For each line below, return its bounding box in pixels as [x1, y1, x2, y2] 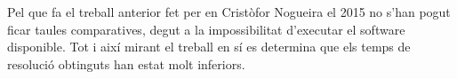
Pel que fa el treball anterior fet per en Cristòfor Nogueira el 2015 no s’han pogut [7, 3, 451, 20]
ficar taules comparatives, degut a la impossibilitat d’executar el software [7, 20, 405, 38]
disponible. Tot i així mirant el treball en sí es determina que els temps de [7, 37, 411, 56]
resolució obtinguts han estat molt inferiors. [7, 54, 245, 73]
